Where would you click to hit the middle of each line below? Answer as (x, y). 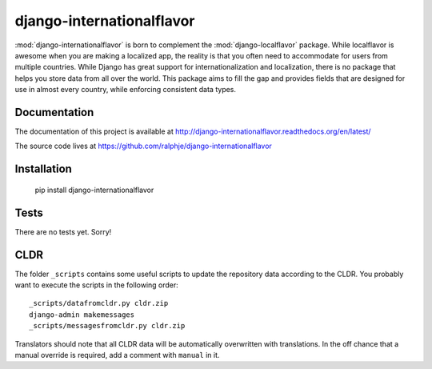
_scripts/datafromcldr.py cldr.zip (99, 303)
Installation (43, 169)
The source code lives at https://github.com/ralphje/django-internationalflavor (143, 146)
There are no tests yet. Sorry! (63, 231)
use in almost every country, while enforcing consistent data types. (125, 90)
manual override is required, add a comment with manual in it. (117, 355)
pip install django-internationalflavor (94, 190)
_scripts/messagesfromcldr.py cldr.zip (107, 326)
